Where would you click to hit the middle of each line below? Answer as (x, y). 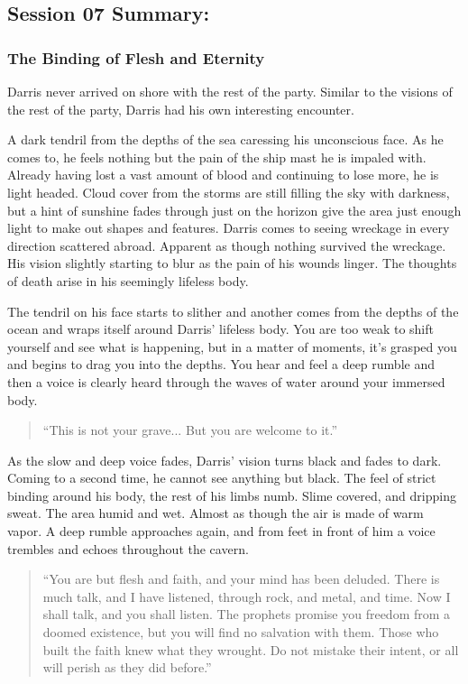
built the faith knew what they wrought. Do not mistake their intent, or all (251, 649)
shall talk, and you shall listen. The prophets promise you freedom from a (247, 614)
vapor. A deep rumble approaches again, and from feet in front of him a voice (221, 531)
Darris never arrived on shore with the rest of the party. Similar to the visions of (230, 91)
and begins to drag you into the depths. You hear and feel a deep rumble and (221, 364)
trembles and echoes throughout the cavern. (128, 548)
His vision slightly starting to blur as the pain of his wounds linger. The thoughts (232, 263)
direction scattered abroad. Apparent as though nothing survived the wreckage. (227, 245)
